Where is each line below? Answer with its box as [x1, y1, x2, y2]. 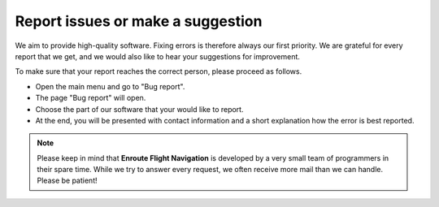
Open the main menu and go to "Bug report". [35, 81, 185, 91]
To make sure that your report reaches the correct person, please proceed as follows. [15, 67, 302, 76]
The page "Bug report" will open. [35, 93, 146, 103]
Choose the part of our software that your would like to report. [35, 104, 244, 114]
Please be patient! [37, 175, 98, 186]
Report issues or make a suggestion [15, 12, 263, 30]
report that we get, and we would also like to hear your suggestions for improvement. [15, 51, 301, 61]
